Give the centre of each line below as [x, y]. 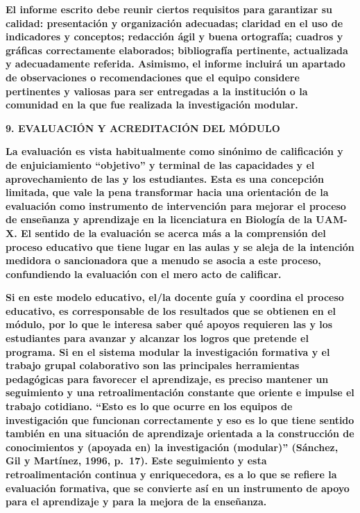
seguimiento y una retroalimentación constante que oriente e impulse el [180, 392]
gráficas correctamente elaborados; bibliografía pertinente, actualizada [177, 50]
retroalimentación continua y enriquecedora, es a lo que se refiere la [171, 474]
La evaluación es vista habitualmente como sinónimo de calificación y [174, 151]
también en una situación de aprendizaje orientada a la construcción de [180, 433]
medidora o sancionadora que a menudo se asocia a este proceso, [163, 260]
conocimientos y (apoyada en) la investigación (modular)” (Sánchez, [172, 447]
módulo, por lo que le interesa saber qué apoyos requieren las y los [169, 324]
